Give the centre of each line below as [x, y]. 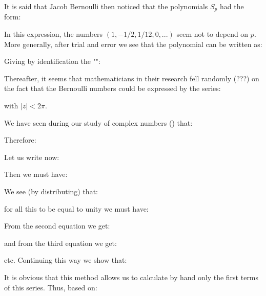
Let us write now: [32, 157]
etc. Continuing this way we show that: [66, 260]
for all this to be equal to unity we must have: [76, 208]
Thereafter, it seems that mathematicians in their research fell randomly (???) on [132, 78]
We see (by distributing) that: [51, 191]
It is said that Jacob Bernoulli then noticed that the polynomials [106, 6]
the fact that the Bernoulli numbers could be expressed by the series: [112, 88]
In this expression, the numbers [54, 34]
